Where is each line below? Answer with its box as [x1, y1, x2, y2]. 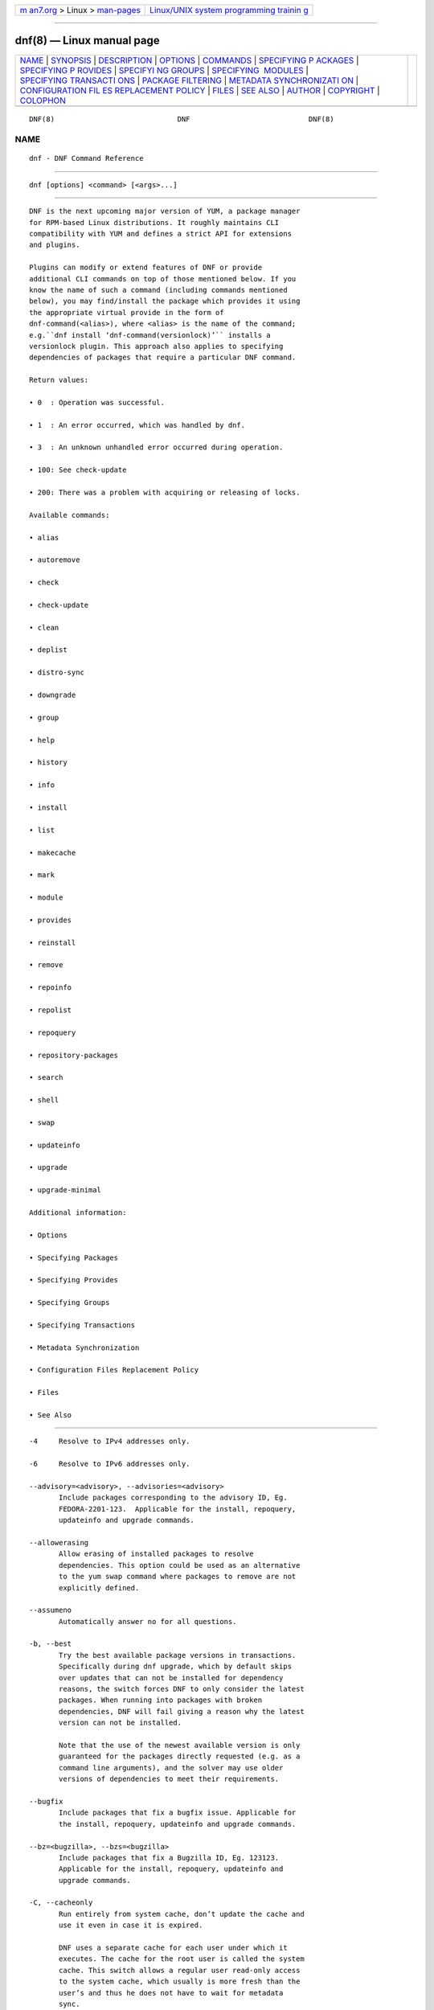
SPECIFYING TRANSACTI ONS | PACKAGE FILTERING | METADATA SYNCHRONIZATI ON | [19, 75, 359, 86]
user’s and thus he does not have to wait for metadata [59, 1988, 284, 1997]
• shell [29, 1096, 59, 1105]
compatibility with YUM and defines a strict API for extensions [29, 229, 293, 239]
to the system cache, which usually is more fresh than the [59, 1977, 301, 1986]
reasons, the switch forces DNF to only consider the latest [59, 1684, 305, 1694]
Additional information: [29, 1208, 127, 1217]
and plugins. [29, 240, 80, 249]
